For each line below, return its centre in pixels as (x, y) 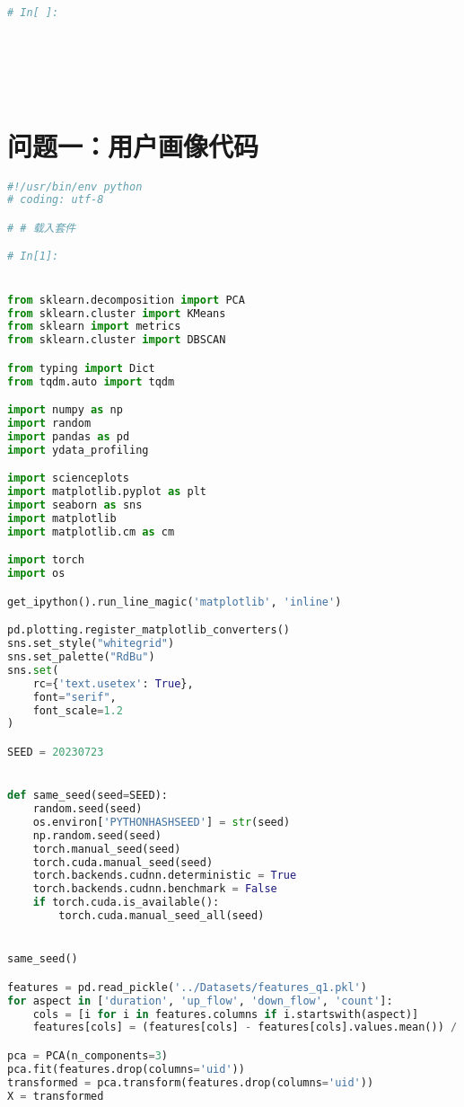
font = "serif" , (74, 697)
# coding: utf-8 (56, 200)
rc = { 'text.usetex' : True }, (113, 683)
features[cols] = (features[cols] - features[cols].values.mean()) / (245, 1027)
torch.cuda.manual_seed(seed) (123, 862)
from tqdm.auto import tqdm (91, 381)
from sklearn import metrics (94, 327)
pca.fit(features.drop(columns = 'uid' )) (126, 1069)
